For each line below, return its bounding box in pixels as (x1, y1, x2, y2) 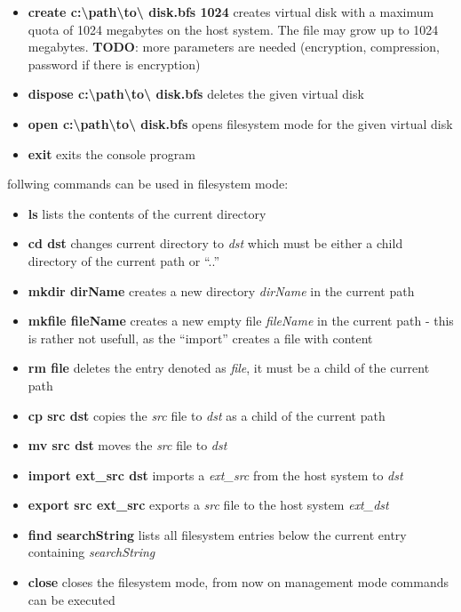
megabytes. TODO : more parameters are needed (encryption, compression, (28, 37, 441, 56)
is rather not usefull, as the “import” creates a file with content (28, 328, 373, 347)
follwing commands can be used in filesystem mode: (7, 174, 289, 193)
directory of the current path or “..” (28, 251, 220, 270)
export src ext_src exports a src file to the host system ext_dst (28, 495, 389, 514)
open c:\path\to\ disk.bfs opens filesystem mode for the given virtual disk (28, 114, 453, 133)
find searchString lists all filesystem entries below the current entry (28, 525, 407, 544)
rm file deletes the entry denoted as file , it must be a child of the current (28, 358, 430, 377)
